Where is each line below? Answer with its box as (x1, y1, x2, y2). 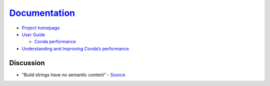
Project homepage (21, 25, 60, 31)
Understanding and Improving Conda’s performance (21, 45, 129, 52)
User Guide (21, 31, 45, 37)
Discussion (9, 59, 45, 67)
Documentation (9, 7, 75, 18)
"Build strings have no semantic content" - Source (21, 72, 125, 78)
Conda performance (34, 39, 76, 45)
